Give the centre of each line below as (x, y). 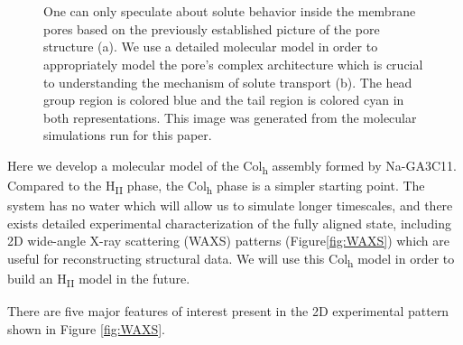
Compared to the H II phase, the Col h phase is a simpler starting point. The (216, 186)
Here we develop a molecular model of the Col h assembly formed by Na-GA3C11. (232, 166)
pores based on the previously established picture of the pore (212, 28)
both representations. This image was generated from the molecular (230, 117)
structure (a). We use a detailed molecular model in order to (211, 47)
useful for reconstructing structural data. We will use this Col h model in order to (231, 259)
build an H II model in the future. (99, 280)
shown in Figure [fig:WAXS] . (86, 328)
